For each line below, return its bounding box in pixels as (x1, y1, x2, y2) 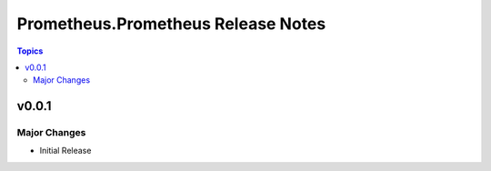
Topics (16, 45, 44, 56)
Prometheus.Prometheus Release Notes (16, 14, 326, 34)
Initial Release (39, 146, 92, 156)
